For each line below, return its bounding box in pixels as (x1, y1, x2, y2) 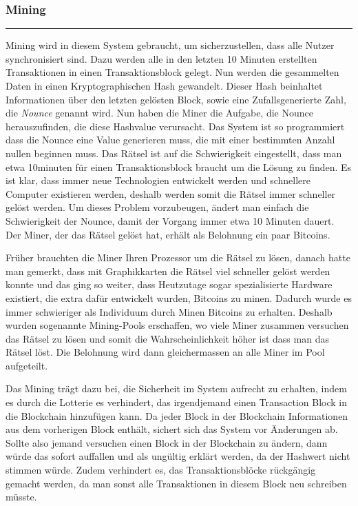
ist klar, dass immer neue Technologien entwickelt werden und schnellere (6, 173, 310, 188)
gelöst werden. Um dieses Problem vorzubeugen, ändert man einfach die (6, 200, 309, 214)
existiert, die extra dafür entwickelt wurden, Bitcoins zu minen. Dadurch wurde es (6, 290, 352, 305)
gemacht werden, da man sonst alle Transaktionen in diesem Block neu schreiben (6, 476, 347, 490)
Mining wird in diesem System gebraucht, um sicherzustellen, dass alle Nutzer (6, 38, 335, 52)
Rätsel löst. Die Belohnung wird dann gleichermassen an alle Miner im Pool (6, 345, 325, 359)
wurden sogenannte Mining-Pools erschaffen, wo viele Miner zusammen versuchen (6, 318, 349, 332)
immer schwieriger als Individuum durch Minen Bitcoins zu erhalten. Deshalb (6, 304, 333, 318)
